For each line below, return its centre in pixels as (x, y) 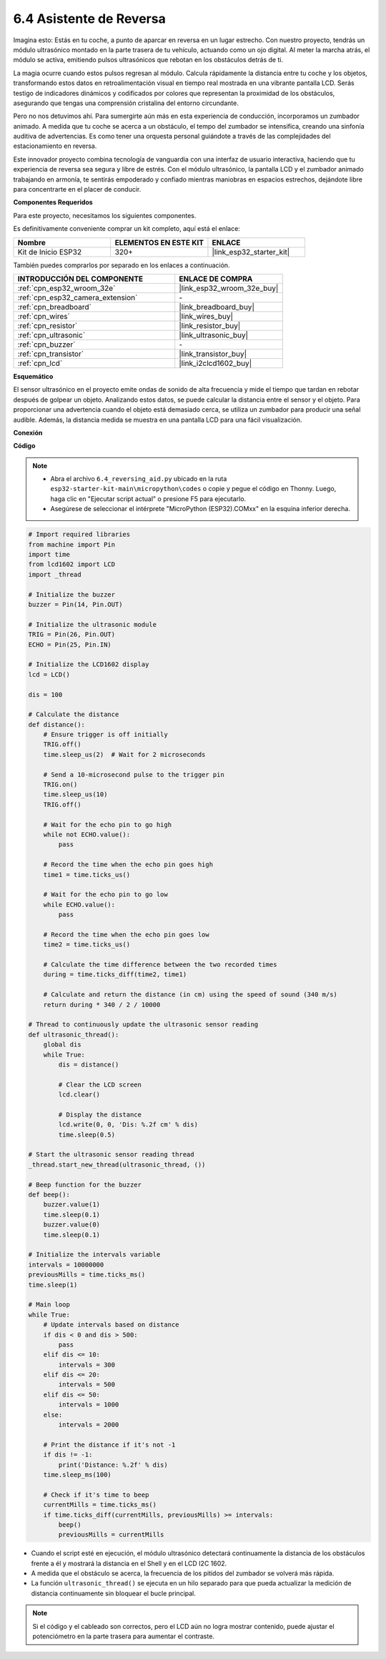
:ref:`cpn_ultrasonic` (51, 335)
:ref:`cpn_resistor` (48, 325)
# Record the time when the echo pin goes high (128, 865)
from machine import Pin (72, 544)
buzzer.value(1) (71, 1205)
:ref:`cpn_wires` (44, 316)
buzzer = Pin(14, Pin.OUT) (75, 604)
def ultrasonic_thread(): (74, 1034)
